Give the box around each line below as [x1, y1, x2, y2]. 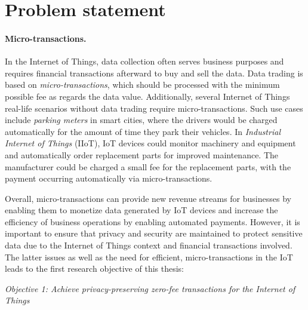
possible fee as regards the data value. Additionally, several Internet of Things [5, 90, 290, 102]
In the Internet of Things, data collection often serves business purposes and [5, 55, 284, 67]
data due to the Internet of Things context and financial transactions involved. [5, 239, 292, 251]
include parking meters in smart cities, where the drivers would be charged [5, 113, 278, 126]
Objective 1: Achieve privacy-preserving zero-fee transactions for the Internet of [5, 282, 295, 294]
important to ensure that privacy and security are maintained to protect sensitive [5, 227, 303, 240]
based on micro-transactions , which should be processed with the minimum [5, 78, 280, 91]
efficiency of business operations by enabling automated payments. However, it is [5, 215, 300, 228]
